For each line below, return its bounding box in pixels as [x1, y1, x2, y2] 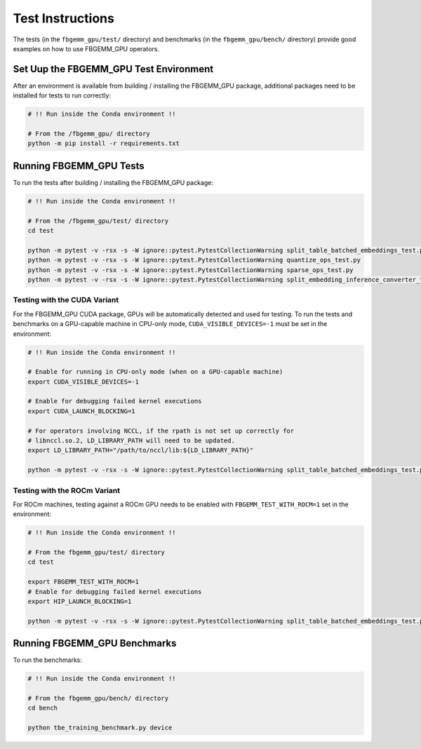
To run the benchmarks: [13, 656, 82, 664]
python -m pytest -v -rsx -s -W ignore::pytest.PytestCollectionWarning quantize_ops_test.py [27, 256, 361, 264]
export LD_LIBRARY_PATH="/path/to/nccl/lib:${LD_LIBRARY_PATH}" [27, 446, 254, 454]
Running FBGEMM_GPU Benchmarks [13, 637, 177, 649]
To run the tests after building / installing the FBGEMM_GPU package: [13, 178, 214, 187]
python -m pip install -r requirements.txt [27, 140, 180, 147]
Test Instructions [13, 11, 115, 26]
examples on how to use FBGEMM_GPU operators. [13, 44, 159, 53]
